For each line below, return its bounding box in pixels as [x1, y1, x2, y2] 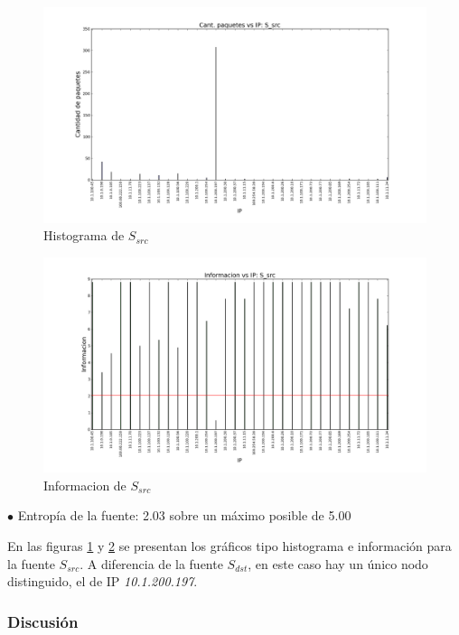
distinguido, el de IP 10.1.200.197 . [7, 572, 198, 591]
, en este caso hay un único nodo [248, 554, 428, 573]
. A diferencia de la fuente [80, 554, 223, 573]
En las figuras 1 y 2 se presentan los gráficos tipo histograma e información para [7, 536, 452, 555]
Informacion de [43, 475, 126, 494]
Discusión [7, 610, 79, 632]
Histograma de [43, 226, 125, 245]
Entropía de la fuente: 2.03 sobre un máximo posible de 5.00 [17, 506, 351, 525]
